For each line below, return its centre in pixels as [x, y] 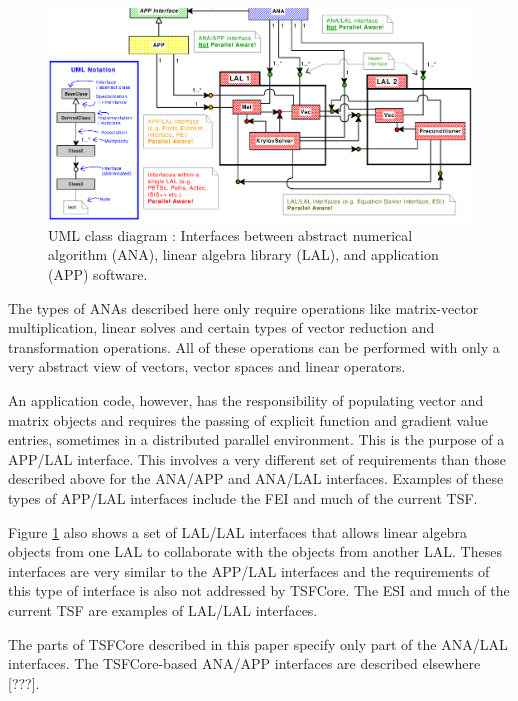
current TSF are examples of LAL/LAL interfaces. [163, 609]
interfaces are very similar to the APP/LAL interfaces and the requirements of [249, 570]
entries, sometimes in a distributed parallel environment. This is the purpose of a [256, 439]
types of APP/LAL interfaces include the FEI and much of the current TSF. [243, 497]
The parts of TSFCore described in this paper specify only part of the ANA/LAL [258, 643]
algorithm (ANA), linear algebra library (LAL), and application [243, 254]
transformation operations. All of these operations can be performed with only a [254, 346]
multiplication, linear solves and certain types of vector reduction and [221, 327]
